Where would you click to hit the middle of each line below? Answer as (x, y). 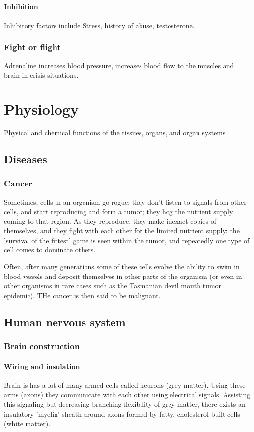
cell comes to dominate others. (50, 250)
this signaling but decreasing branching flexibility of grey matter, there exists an (125, 404)
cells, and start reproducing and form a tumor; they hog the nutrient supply (119, 211)
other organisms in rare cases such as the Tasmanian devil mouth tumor (113, 286)
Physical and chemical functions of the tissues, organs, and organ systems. (116, 132)
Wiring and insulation (42, 366)
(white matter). (27, 423)
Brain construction (42, 346)
